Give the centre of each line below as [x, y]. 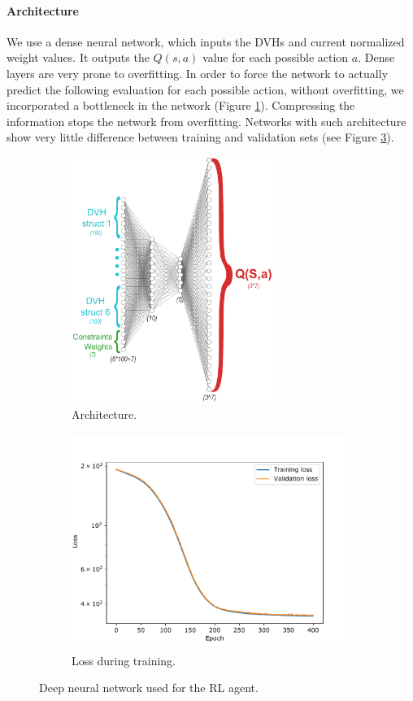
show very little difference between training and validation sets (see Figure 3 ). [200, 137]
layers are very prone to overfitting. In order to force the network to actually [198, 73]
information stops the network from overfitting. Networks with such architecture [206, 121]
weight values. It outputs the [78, 57]
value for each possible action [276, 57]
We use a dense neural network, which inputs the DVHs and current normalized [206, 41]
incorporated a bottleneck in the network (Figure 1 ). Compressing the [181, 105]
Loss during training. [124, 660]
